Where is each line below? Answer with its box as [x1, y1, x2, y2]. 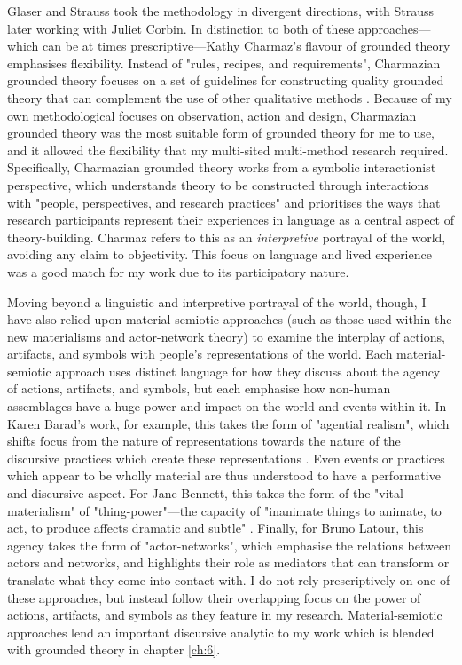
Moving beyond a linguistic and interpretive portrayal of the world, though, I [7, 292, 427, 311]
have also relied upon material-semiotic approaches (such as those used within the [7, 310, 452, 329]
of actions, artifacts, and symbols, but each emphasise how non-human [7, 379, 391, 398]
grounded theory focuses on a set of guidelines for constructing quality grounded [7, 71, 444, 90]
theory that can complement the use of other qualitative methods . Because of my [7, 88, 452, 107]
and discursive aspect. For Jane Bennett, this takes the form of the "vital [7, 484, 403, 503]
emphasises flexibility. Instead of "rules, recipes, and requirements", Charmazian [7, 53, 441, 72]
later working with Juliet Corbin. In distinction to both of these [7, 19, 355, 37]
